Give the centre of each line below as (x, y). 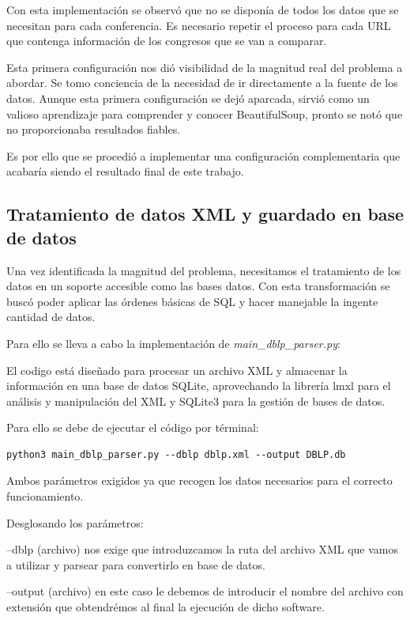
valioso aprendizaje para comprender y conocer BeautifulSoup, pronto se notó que (205, 113)
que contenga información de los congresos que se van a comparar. (167, 41)
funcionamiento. (45, 496)
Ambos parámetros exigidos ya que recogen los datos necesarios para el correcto (199, 480)
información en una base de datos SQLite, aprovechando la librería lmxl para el (199, 386)
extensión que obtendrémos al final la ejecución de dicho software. (166, 607)
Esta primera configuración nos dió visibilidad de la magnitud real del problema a (205, 67)
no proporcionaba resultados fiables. (94, 129)
